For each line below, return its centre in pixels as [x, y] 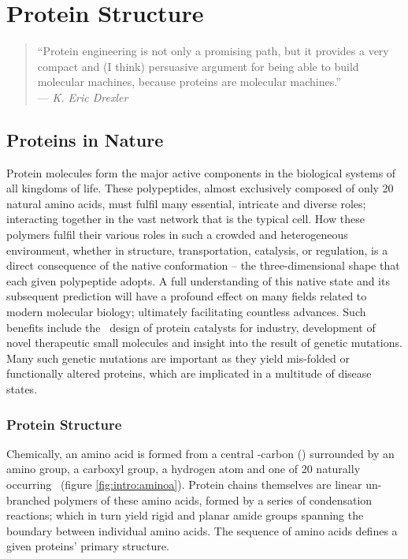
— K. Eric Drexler [83, 97]
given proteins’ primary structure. [88, 546]
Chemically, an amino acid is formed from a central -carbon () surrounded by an [200, 453]
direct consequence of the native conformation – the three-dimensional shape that [203, 265]
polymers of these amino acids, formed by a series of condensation [213, 499]
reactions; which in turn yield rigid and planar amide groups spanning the [185, 515]
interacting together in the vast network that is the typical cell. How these [185, 219]
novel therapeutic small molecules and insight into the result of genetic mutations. [204, 343]
